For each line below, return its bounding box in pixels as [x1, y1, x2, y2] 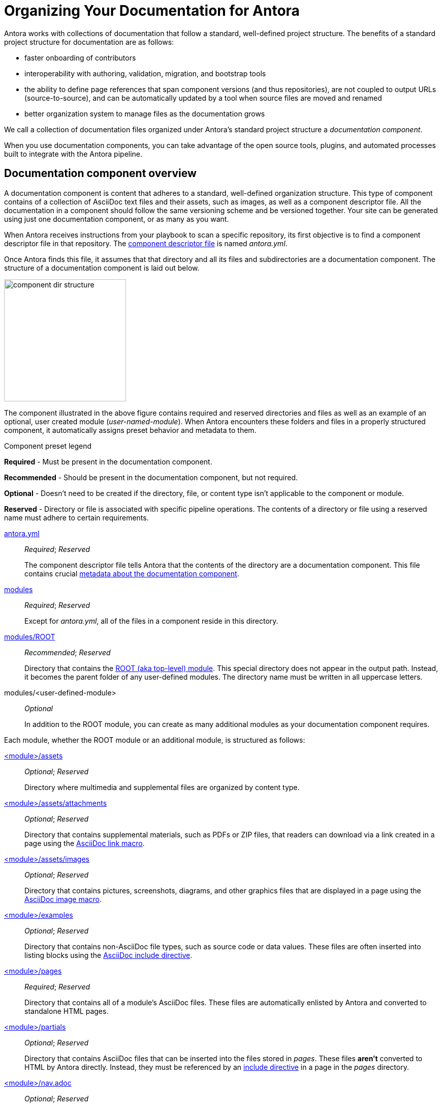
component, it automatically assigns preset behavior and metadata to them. [4, 425, 257, 434]
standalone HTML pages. [24, 1006, 109, 1015]
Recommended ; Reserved [24, 648, 111, 657]
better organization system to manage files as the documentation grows [24, 109, 265, 118]
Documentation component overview [4, 167, 197, 180]
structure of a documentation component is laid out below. [4, 263, 200, 272]
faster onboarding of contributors [24, 53, 136, 62]
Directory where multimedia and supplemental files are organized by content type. [24, 782, 300, 792]
